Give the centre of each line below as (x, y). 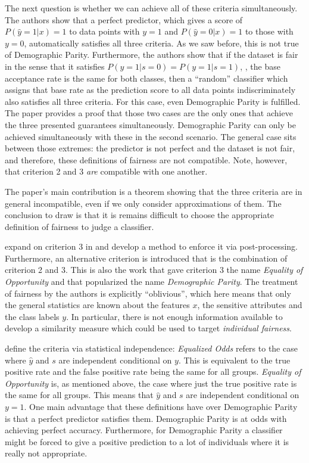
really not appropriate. (46, 453)
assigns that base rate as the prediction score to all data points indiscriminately (150, 90)
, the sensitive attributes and (250, 305)
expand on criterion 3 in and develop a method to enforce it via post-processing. (151, 246)
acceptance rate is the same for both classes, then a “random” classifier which (146, 78)
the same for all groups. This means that (79, 395)
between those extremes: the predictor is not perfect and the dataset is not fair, (150, 148)
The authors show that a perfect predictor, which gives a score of (124, 19)
